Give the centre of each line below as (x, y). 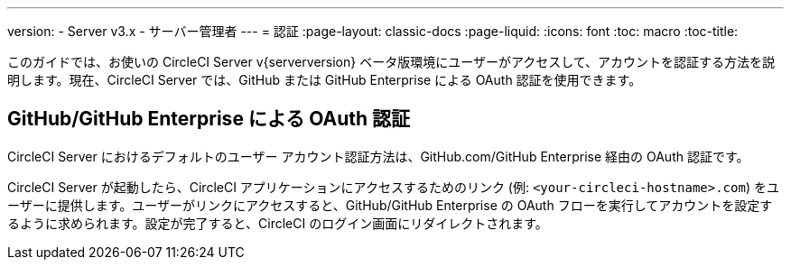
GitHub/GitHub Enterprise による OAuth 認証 (209, 119)
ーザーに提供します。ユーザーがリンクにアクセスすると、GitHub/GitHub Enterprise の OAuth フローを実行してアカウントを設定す (390, 205)
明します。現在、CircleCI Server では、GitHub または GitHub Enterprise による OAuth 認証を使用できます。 (325, 80)
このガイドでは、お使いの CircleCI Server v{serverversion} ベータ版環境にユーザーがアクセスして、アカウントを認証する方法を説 (391, 62)
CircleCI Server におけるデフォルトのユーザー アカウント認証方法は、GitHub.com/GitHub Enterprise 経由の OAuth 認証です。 (378, 156)
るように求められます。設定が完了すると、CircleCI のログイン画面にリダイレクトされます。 (278, 223)
